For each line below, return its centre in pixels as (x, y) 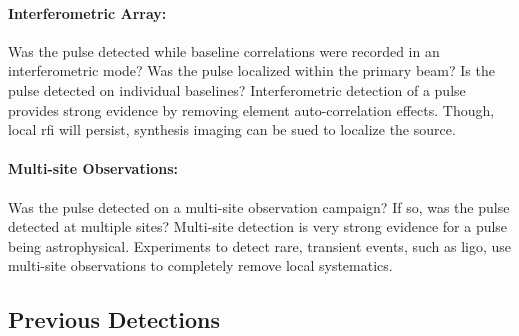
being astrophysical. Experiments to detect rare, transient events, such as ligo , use (260, 245)
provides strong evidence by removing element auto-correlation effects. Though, (251, 109)
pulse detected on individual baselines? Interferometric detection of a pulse (237, 89)
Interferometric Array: (87, 12)
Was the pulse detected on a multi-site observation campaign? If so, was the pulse (259, 206)
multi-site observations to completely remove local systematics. (200, 265)
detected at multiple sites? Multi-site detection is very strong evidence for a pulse (258, 226)
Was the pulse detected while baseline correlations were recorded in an (224, 50)
